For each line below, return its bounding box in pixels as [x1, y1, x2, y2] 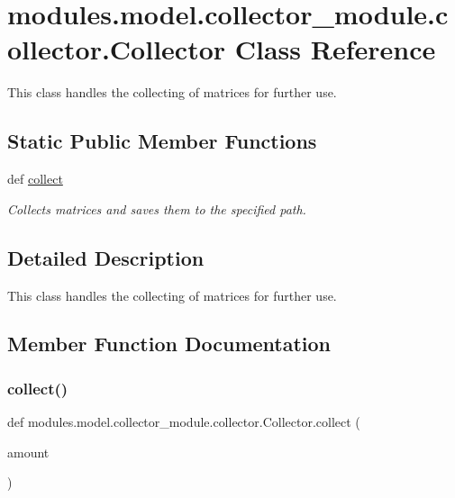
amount [7, 442, 50, 461]
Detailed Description [7, 243, 205, 271]
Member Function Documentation [7, 330, 332, 358]
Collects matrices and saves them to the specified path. [7, 199, 306, 218]
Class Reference [234, 31, 436, 68]
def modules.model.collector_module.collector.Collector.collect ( [7, 412, 360, 431]
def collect [7, 169, 63, 188]
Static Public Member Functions [7, 127, 317, 155]
